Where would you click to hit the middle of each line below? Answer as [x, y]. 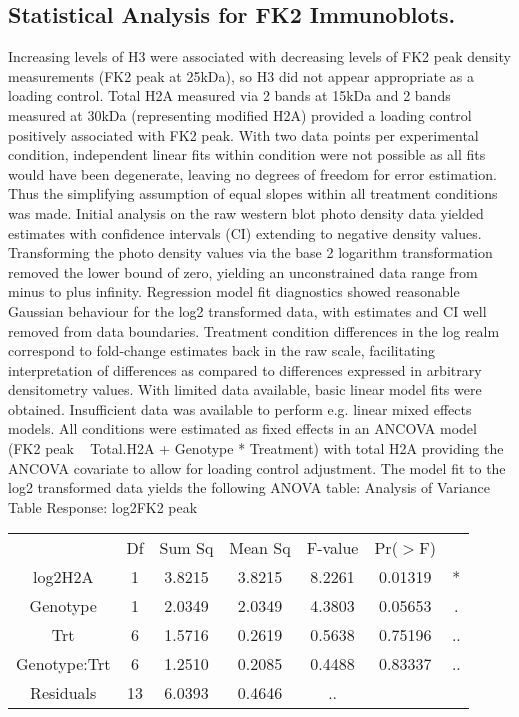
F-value [332, 548]
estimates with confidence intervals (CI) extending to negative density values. [245, 232]
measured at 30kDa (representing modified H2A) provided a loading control [240, 114]
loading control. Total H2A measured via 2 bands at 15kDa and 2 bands [229, 95]
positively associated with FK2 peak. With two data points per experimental [243, 134]
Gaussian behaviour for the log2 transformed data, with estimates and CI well [247, 310]
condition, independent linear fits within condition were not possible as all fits [247, 154]
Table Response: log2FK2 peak [103, 506]
